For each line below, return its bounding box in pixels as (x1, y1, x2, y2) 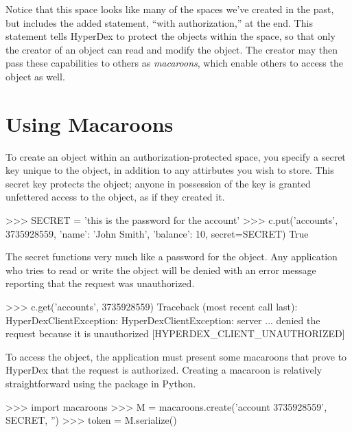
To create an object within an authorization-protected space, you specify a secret (5, 149, 346, 163)
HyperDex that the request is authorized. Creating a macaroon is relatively (5, 363, 322, 377)
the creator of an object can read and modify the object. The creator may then (5, 42, 338, 56)
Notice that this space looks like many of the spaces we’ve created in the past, (5, 2, 334, 16)
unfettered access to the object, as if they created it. (5, 190, 225, 204)
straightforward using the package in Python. (5, 376, 196, 390)
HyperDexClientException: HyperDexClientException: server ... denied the (5, 312, 320, 327)
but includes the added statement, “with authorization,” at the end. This (5, 15, 313, 30)
